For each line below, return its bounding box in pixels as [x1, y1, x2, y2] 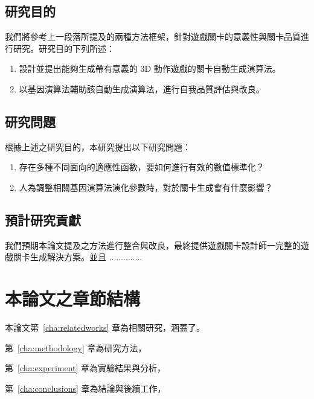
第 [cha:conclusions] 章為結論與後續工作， [5, 381, 166, 394]
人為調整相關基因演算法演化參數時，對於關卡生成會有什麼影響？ [19, 180, 273, 193]
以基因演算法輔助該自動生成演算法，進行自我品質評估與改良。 [19, 82, 264, 95]
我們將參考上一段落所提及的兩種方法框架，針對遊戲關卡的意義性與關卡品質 [5, 30, 301, 43]
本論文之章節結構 [5, 286, 141, 311]
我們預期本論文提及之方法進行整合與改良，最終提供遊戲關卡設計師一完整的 [5, 238, 301, 251]
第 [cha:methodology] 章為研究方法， [5, 341, 147, 354]
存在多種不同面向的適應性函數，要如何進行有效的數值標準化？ [19, 161, 264, 173]
